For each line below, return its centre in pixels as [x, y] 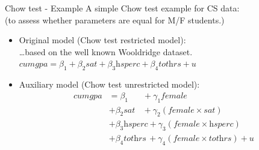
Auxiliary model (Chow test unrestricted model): [109, 84]
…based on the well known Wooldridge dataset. [106, 51]
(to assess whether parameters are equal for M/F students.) [115, 19]
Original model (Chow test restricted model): [102, 40]
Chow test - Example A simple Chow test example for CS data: [122, 8]
